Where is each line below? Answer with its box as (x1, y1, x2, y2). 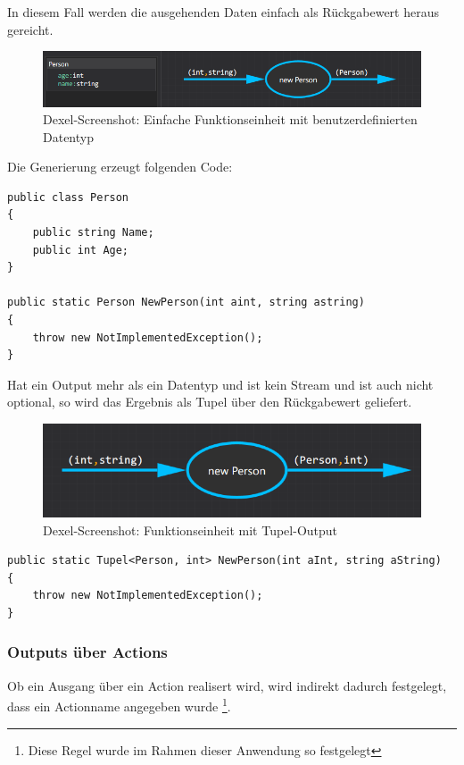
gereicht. (7, 20, 54, 38)
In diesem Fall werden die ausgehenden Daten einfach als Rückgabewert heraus (7, 3, 439, 21)
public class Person (7, 190, 129, 204)
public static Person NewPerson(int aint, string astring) (7, 296, 365, 309)
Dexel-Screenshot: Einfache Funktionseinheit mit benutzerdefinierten (43, 110, 418, 129)
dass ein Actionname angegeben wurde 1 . (7, 694, 231, 715)
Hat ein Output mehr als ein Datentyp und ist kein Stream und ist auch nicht (7, 374, 434, 393)
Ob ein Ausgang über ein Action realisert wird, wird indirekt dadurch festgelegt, (7, 676, 447, 694)
